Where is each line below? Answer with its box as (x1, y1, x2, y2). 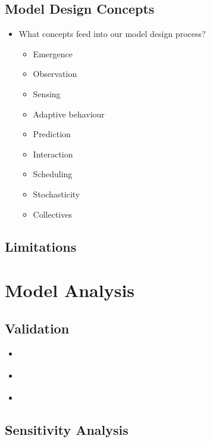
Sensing (33, 87, 61, 100)
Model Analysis (5, 278, 135, 302)
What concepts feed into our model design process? (18, 27, 206, 40)
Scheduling (33, 168, 73, 180)
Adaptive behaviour (33, 107, 105, 120)
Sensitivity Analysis (5, 420, 128, 438)
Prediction (33, 128, 71, 140)
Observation (33, 67, 77, 80)
